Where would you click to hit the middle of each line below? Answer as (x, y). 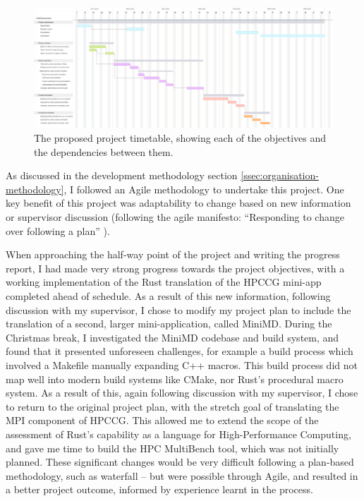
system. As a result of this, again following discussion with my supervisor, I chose (182, 393)
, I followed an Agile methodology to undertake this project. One (204, 189)
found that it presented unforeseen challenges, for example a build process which (180, 351)
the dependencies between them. (104, 151)
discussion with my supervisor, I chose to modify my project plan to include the (178, 309)
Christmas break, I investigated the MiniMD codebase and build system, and (172, 337)
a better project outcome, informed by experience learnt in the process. (159, 489)
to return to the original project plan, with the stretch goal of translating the (172, 406)
